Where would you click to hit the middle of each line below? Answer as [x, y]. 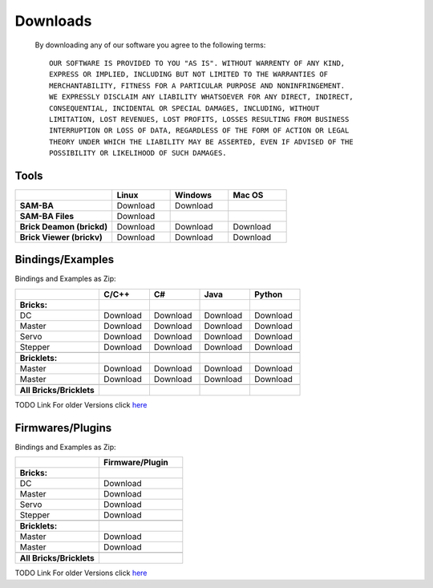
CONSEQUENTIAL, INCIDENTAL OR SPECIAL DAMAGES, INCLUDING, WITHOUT [184, 108]
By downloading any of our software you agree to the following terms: [150, 45]
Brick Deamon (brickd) [64, 226]
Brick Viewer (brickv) [61, 237]
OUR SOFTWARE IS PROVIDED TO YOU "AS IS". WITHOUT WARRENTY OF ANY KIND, [197, 63]
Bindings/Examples [65, 260]
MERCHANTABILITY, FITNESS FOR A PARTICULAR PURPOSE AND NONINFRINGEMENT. [197, 85]
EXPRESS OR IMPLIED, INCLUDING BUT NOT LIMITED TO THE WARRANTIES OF [189, 75]
